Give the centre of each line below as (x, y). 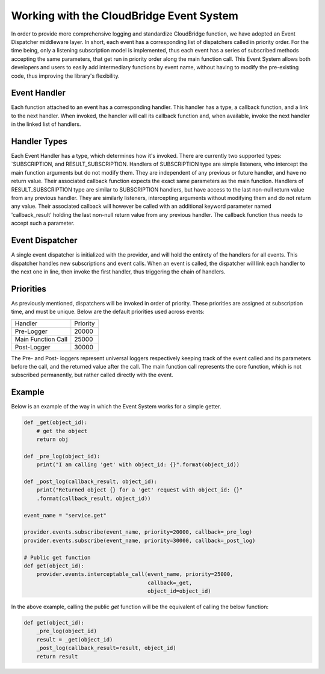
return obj (52, 439)
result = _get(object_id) (75, 639)
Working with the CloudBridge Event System (125, 16)
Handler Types (39, 141)
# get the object (62, 431)
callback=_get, (170, 582)
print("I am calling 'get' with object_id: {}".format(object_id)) (138, 465)
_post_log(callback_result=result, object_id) (107, 648)
